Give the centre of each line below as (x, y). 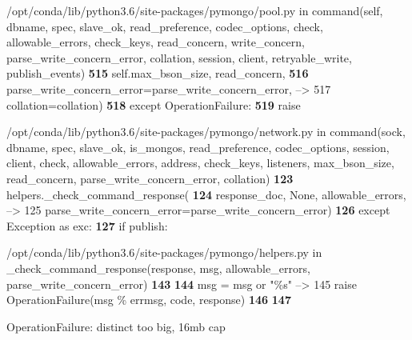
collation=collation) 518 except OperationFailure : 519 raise (154, 104)
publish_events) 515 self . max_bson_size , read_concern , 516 (158, 73)
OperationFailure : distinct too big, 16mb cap (116, 326)
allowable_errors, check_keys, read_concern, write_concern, (156, 42)
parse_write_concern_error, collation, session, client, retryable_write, (179, 57)
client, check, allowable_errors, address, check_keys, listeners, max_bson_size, (200, 163)
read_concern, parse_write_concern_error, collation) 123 (150, 178)
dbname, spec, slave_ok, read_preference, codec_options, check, (165, 26)
